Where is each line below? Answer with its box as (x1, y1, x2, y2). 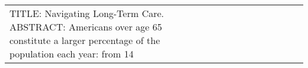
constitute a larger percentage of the (9, 33, 160, 47)
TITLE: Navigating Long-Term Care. (9, 6, 164, 20)
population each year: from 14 (9, 47, 134, 60)
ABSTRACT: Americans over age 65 (9, 20, 162, 33)
